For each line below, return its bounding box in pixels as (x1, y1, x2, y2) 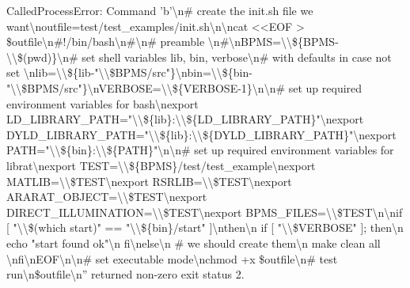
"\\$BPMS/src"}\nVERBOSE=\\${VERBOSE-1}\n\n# (6, 79, 286, 96)
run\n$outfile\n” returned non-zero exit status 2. (6, 266, 245, 282)
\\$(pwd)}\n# (6, 48, 78, 65)
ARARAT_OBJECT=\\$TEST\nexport (6, 188, 207, 205)
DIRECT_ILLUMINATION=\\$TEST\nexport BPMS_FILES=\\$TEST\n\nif (6, 203, 403, 220)
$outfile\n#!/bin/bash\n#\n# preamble (6, 33, 205, 50)
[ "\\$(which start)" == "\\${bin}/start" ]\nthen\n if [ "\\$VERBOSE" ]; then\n (6, 219, 404, 236)
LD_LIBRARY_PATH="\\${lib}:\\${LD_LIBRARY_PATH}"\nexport (6, 111, 364, 127)
